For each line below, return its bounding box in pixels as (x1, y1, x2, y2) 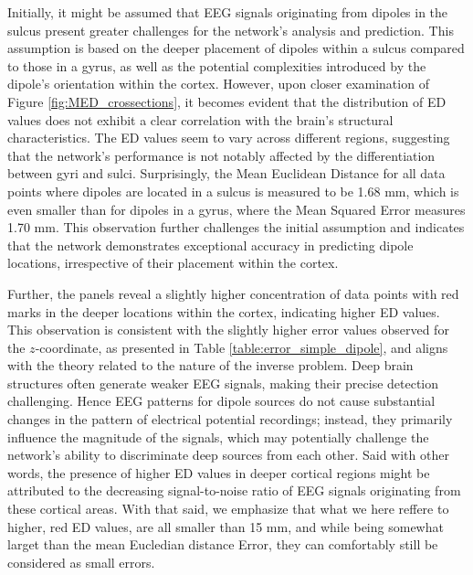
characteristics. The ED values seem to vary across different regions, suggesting (7, 128, 450, 147)
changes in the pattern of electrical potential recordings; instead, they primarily (7, 410, 453, 429)
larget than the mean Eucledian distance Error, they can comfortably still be (7, 535, 438, 554)
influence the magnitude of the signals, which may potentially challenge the (7, 427, 429, 446)
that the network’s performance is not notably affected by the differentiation (7, 145, 436, 165)
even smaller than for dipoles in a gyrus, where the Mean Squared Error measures (7, 199, 466, 218)
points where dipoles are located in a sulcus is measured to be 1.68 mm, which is (7, 181, 459, 200)
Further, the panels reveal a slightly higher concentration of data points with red (7, 283, 459, 303)
